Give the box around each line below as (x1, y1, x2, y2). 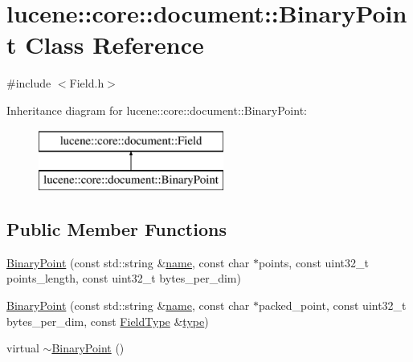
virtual (6, 340, 39, 356)
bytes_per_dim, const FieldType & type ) (6, 312, 209, 329)
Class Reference (25, 28, 204, 61)
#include (6, 75, 51, 92)
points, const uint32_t (258, 254, 369, 270)
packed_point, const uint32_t (258, 297, 407, 314)
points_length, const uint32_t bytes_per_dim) (6, 270, 241, 287)
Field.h (69, 75, 104, 92)
